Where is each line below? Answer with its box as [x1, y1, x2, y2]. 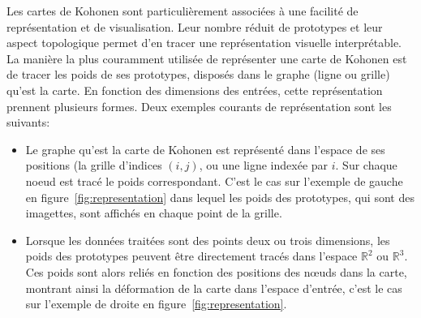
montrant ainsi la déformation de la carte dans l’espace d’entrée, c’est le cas [25, 279, 402, 296]
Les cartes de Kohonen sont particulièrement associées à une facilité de [6, 2, 359, 19]
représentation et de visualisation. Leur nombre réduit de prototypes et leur [6, 18, 383, 35]
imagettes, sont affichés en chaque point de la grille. [25, 204, 282, 221]
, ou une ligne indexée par [199, 157, 329, 174]
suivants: [6, 114, 50, 131]
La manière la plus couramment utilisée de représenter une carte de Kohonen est [6, 49, 407, 67]
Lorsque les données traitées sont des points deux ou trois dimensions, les [25, 231, 390, 248]
